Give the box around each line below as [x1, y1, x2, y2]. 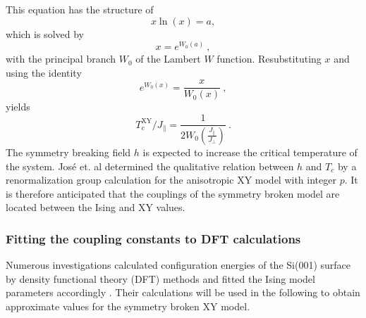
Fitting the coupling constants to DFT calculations [6, 229, 301, 247]
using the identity [6, 65, 82, 79]
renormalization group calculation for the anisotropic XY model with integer [6, 172, 336, 187]
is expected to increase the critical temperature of [142, 144, 358, 159]
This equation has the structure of [6, 2, 154, 16]
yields [6, 99, 30, 114]
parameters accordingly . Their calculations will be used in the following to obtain [6, 285, 360, 300]
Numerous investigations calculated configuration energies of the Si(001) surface [6, 257, 351, 272]
